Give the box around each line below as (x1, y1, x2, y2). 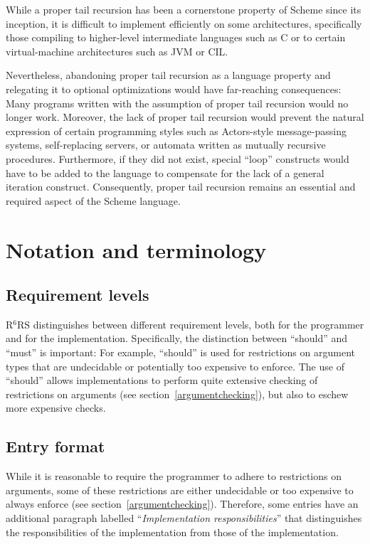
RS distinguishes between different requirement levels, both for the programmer (17, 316, 364, 331)
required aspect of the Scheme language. (6, 193, 181, 208)
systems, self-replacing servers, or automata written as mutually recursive (6, 137, 326, 152)
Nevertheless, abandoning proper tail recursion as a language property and (6, 68, 331, 82)
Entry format (6, 435, 105, 457)
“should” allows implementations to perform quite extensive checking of (6, 373, 318, 388)
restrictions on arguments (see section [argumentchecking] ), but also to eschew (6, 386, 349, 401)
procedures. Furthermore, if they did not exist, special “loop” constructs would (6, 151, 349, 166)
